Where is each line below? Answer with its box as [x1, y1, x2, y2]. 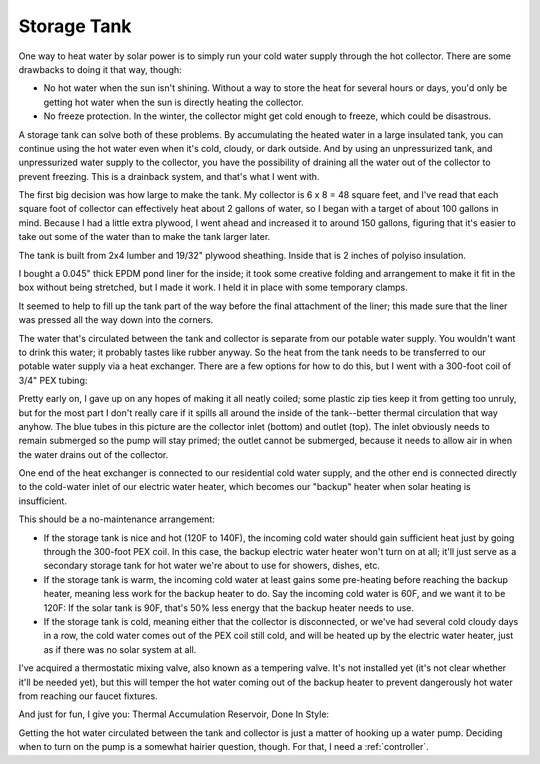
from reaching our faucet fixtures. [18, 690, 159, 702]
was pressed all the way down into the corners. [18, 314, 214, 326]
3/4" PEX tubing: [18, 374, 88, 386]
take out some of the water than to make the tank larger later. [18, 231, 271, 243]
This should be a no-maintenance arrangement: [18, 513, 215, 525]
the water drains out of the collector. [18, 448, 169, 460]
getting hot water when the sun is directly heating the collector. [43, 96, 304, 108]
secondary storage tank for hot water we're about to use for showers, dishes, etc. [43, 560, 380, 572]
